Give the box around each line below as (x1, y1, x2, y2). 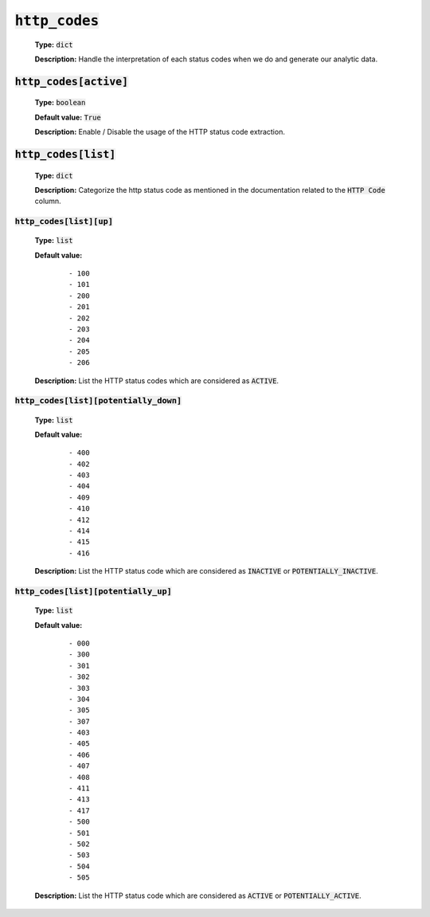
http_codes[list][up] (14, 216, 113, 227)
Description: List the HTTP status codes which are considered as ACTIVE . (34, 375, 279, 386)
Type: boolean (34, 98, 86, 108)
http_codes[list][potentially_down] (14, 395, 182, 406)
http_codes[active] (14, 75, 129, 88)
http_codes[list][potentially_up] (14, 586, 173, 597)
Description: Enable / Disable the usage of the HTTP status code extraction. (34, 127, 286, 137)
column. (34, 196, 61, 206)
